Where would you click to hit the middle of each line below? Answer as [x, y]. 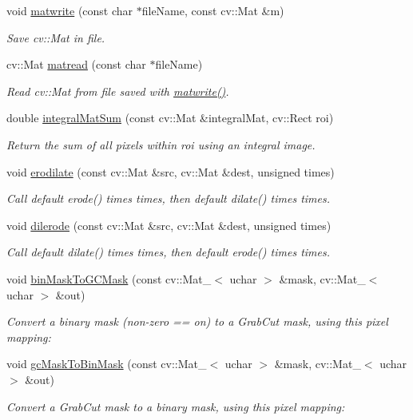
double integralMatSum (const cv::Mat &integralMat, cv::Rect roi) [170, 118]
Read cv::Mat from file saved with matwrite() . [118, 91]
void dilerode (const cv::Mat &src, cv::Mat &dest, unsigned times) [169, 225]
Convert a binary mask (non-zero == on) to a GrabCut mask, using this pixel [197, 321]
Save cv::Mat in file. [56, 37]
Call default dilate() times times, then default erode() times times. [168, 252]
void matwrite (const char [70, 10]
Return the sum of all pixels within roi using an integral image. [161, 144]
